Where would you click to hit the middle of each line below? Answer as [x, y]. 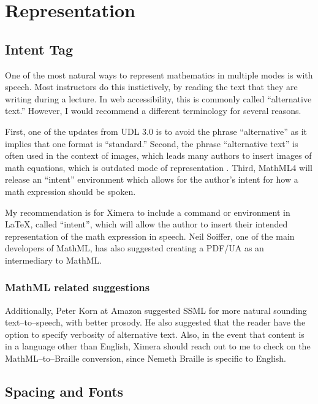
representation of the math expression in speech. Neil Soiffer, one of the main [150, 236]
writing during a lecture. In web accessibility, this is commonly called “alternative [158, 98]
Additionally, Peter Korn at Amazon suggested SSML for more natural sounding [156, 310]
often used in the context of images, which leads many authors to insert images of [158, 155]
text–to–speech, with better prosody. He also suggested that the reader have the [155, 322]
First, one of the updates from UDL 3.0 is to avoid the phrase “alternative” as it [156, 131]
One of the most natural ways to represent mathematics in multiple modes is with [159, 74]
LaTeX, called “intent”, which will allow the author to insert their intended [146, 224]
